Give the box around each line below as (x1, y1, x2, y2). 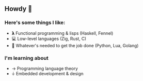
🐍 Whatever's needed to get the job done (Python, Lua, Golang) (11, 42, 139, 48)
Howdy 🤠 (4, 5, 32, 13)
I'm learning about (4, 54, 49, 61)
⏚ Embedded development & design (11, 70, 84, 76)
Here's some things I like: (4, 19, 65, 26)
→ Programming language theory (11, 66, 78, 71)
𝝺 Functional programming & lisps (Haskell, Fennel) (11, 30, 113, 36)
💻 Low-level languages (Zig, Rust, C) (11, 36, 87, 41)
